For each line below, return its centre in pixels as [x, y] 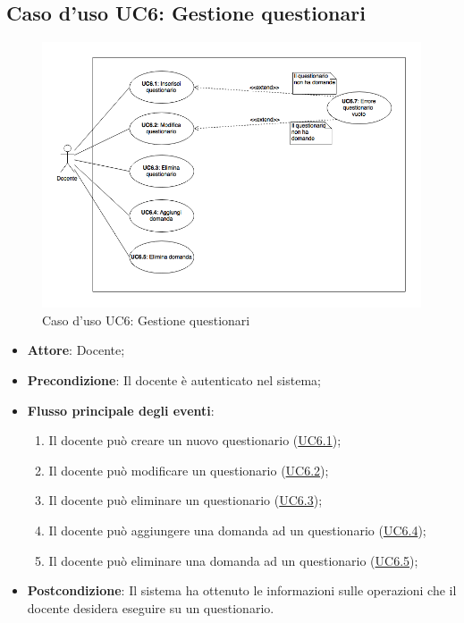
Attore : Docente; [76, 350]
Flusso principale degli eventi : [121, 410]
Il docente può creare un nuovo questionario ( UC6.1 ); [195, 440]
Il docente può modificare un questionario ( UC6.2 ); [189, 470]
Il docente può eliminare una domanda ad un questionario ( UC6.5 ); [233, 560]
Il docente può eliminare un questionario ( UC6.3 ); [186, 500]
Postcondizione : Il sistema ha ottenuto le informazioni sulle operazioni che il [242, 590]
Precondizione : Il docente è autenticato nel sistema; [174, 380]
